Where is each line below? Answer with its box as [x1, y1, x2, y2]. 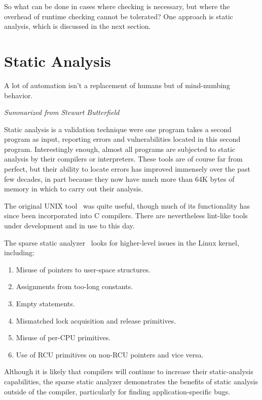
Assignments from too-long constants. [16, 281, 133, 292]
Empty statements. [16, 298, 75, 308]
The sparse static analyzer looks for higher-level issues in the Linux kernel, [4, 237, 239, 248]
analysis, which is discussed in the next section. [4, 21, 151, 31]
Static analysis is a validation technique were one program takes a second [4, 124, 232, 134]
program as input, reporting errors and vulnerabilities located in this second [4, 134, 241, 144]
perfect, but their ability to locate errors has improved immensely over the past [4, 164, 250, 174]
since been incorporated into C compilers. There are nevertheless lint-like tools [4, 210, 248, 221]
